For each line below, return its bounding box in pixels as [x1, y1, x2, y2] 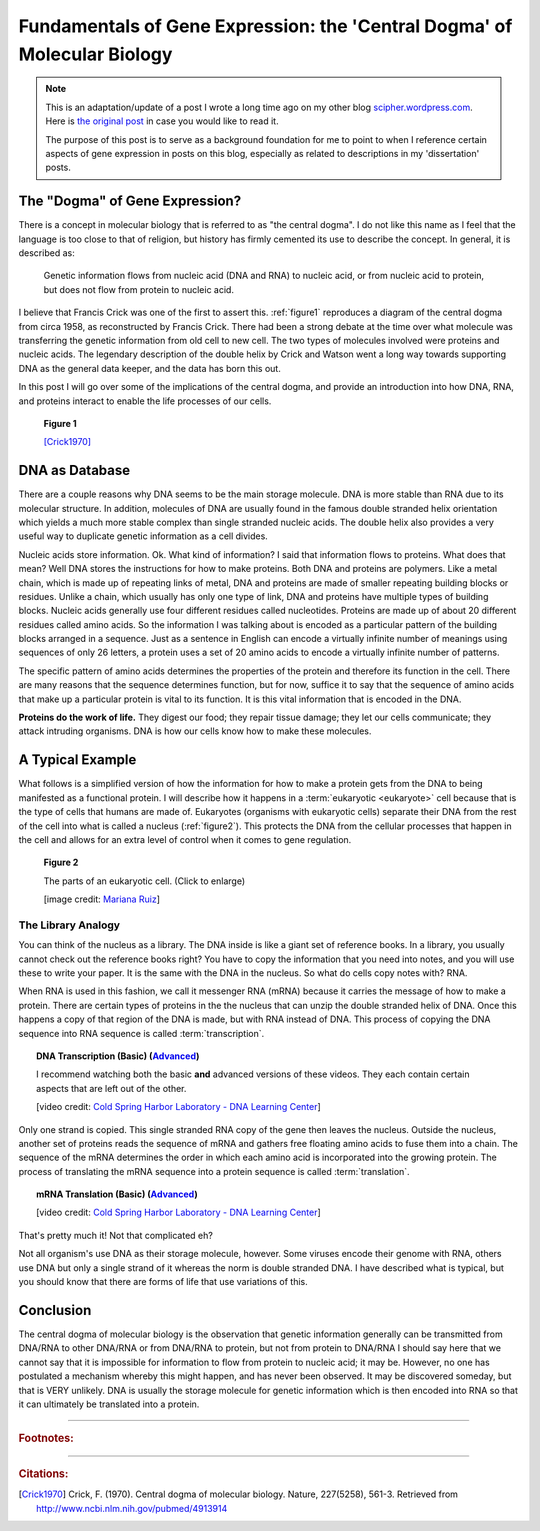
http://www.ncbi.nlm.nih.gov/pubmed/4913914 [36, 1502, 228, 1514]
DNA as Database [18, 462, 130, 479]
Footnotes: [18, 1431, 74, 1445]
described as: [18, 246, 75, 259]
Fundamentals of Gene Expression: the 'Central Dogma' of [18, 15, 513, 37]
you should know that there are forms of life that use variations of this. [18, 1276, 309, 1288]
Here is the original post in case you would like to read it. [45, 115, 279, 127]
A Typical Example [18, 751, 137, 769]
